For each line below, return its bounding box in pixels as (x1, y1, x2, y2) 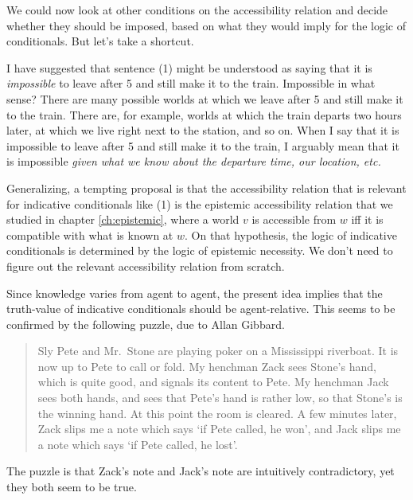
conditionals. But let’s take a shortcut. (6, 33, 194, 49)
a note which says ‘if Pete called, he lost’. (37, 436, 238, 452)
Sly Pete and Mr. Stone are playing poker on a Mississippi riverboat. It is (37, 342, 399, 359)
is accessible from (251, 211, 337, 228)
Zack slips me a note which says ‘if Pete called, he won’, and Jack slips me (37, 420, 401, 437)
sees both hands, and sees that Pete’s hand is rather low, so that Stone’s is (37, 389, 403, 406)
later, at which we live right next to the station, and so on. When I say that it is (6, 122, 399, 139)
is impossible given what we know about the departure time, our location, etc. (6, 153, 381, 170)
